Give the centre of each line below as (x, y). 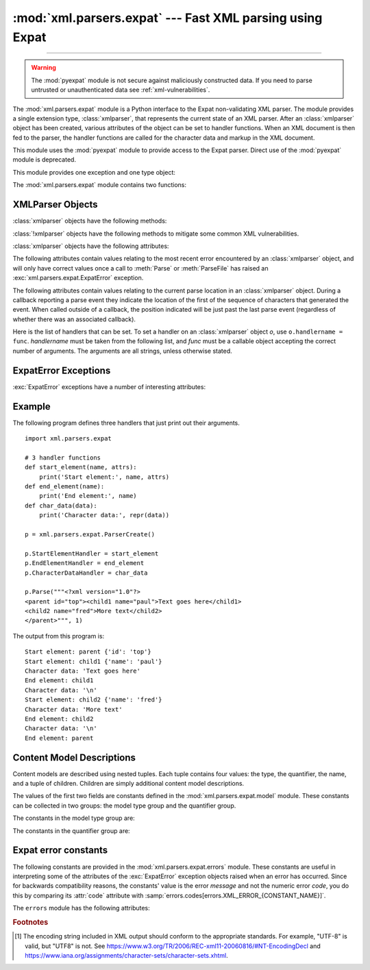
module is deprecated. (45, 160)
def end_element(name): (65, 486)
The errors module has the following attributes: (81, 908)
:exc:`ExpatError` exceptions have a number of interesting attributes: (109, 386)
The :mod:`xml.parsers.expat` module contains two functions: (100, 185)
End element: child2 (59, 719)
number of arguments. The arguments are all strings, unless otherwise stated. (122, 351)
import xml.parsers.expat (69, 439)
